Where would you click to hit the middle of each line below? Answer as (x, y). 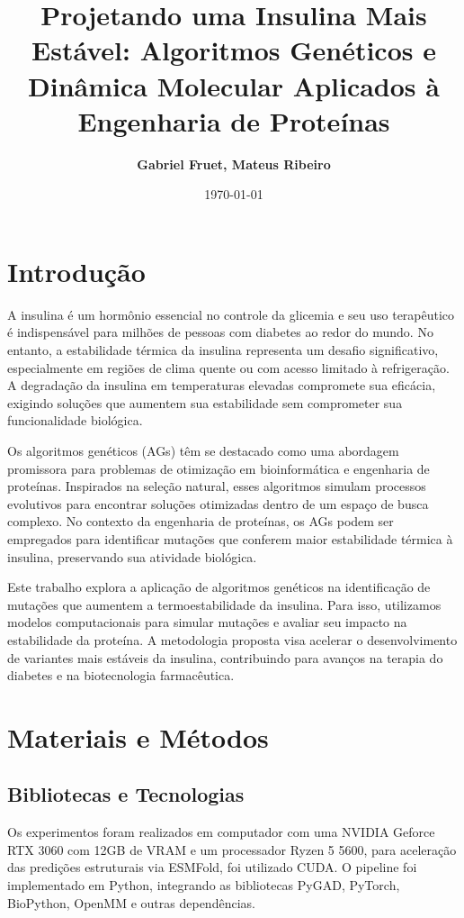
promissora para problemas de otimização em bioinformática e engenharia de (219, 468)
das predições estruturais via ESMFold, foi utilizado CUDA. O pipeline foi (212, 867)
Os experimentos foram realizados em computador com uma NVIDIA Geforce (221, 832)
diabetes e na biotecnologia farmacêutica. (121, 675)
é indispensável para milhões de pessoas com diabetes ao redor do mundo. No (220, 332)
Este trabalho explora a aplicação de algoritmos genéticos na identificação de (219, 587)
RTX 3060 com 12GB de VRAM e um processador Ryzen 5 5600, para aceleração (232, 849)
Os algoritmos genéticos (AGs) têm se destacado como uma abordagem (203, 450)
